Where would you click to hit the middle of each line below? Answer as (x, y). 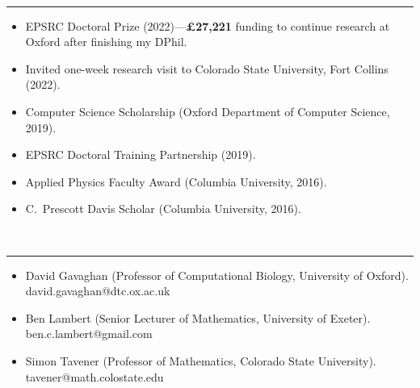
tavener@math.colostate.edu (94, 376)
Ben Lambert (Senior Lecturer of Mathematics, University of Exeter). (198, 317)
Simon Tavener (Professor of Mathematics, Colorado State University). (201, 360)
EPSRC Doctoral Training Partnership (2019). (141, 154)
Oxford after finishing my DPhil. (106, 42)
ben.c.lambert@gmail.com (89, 334)
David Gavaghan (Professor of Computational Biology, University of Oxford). (217, 275)
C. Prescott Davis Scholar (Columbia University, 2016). (163, 209)
